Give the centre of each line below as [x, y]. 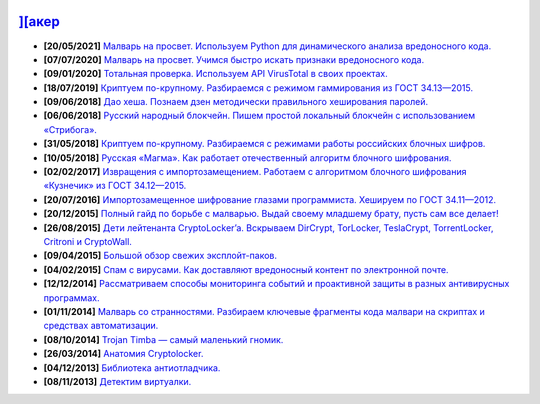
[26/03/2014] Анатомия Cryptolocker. [123, 354]
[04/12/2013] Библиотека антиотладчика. [132, 367]
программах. [71, 297]
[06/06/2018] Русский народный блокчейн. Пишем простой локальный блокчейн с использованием [259, 116]
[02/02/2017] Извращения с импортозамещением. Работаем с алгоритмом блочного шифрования [255, 172]
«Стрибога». [70, 129]
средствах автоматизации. [101, 326]
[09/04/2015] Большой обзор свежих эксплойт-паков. [160, 256]
